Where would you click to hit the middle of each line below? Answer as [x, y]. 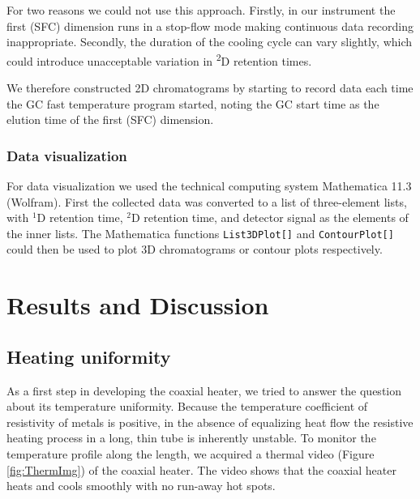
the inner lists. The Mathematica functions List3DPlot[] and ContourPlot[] [200, 233]
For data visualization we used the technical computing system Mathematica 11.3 [209, 186]
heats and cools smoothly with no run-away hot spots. [141, 486]
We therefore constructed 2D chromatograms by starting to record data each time [210, 88]
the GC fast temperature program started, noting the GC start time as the [193, 103]
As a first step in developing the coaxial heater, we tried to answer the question [204, 390]
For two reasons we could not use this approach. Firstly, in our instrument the [201, 10]
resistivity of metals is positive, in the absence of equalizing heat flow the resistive [210, 422]
